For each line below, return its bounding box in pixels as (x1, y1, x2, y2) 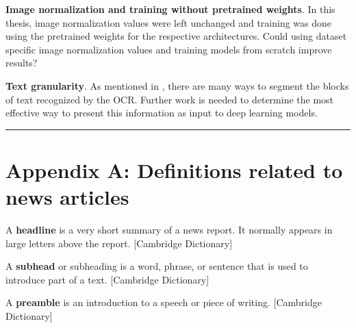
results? (5, 55, 38, 70)
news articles (5, 183, 129, 211)
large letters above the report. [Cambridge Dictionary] (5, 236, 233, 250)
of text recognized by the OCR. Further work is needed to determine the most (5, 92, 334, 106)
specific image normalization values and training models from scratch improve (5, 42, 332, 56)
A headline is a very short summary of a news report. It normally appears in (5, 223, 333, 237)
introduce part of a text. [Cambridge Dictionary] (5, 272, 209, 286)
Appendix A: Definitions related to (5, 155, 343, 184)
